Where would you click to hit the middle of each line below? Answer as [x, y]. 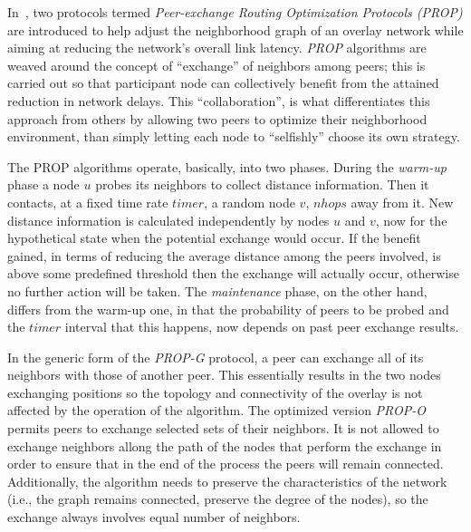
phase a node [43, 184]
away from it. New [402, 202]
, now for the [411, 220]
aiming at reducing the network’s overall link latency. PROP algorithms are [217, 48]
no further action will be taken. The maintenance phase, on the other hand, [217, 290]
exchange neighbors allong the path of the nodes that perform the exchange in [225, 445]
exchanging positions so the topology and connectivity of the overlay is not [215, 392]
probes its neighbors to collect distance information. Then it [262, 184]
